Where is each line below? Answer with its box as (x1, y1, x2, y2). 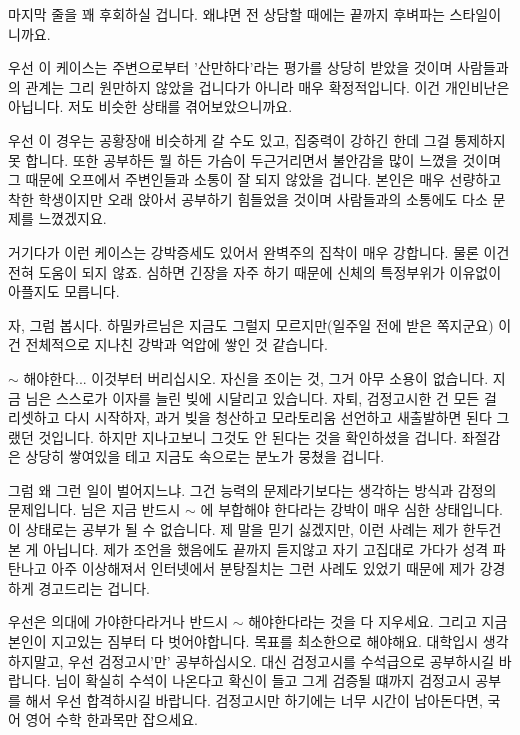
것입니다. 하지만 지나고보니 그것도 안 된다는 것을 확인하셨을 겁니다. (38, 426, 458, 447)
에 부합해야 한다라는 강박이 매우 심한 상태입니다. (200, 499, 503, 520)
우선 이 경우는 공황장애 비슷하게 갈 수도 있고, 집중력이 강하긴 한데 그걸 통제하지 (8, 129, 506, 150)
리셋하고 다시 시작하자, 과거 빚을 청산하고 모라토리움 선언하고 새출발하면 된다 (8, 407, 492, 428)
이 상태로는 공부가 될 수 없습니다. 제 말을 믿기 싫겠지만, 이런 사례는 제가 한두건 (8, 519, 502, 540)
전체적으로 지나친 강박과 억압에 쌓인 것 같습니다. (25, 334, 328, 355)
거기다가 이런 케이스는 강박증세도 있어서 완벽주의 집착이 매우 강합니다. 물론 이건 (8, 241, 510, 262)
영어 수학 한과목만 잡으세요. (25, 709, 198, 730)
